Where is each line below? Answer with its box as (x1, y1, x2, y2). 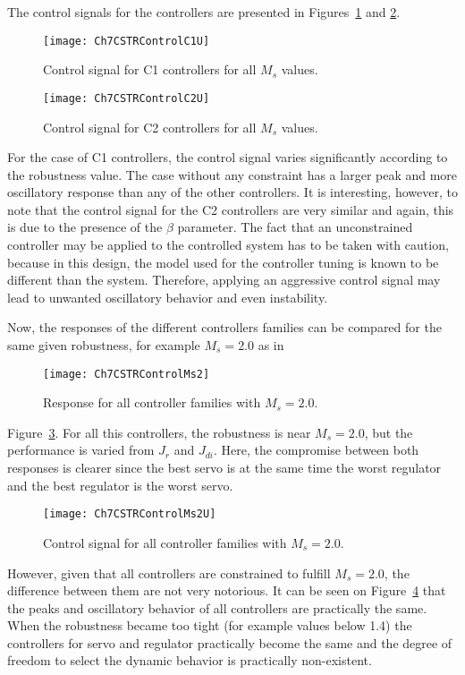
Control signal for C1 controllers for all (43, 60, 257, 79)
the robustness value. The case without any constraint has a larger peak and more (7, 165, 458, 184)
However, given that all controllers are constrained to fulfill (7, 563, 331, 582)
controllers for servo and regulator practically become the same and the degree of (7, 633, 452, 652)
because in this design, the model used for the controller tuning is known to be (7, 252, 439, 271)
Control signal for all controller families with (43, 533, 287, 551)
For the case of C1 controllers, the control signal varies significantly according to (7, 148, 448, 167)
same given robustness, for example (7, 336, 200, 355)
